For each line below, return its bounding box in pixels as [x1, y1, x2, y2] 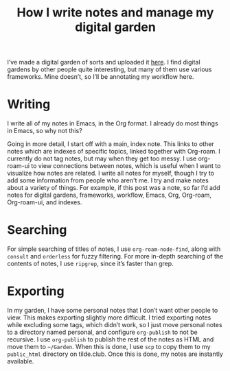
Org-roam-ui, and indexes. [7, 198, 82, 206]
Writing [7, 97, 51, 112]
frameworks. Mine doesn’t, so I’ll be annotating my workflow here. [7, 73, 194, 81]
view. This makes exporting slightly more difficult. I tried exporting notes [7, 313, 211, 322]
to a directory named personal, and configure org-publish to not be [7, 328, 198, 336]
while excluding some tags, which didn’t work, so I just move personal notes [7, 321, 222, 328]
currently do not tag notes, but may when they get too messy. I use [7, 154, 197, 163]
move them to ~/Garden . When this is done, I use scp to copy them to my [7, 343, 211, 350]
